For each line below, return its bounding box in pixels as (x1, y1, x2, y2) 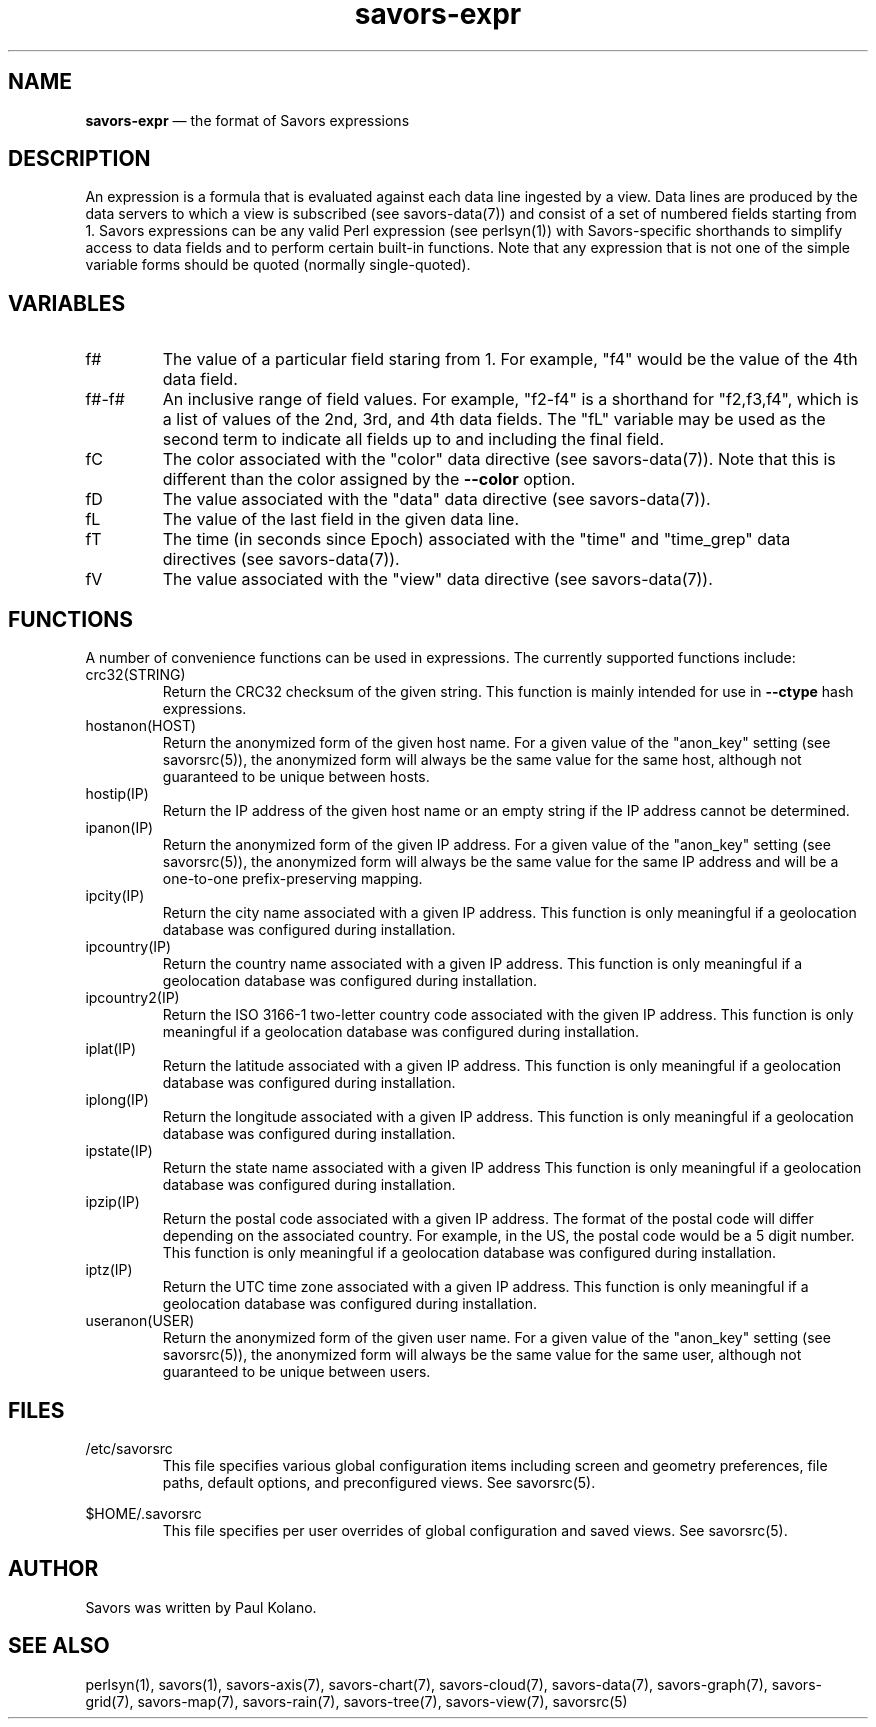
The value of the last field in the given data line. (162, 509, 520, 530)
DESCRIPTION (8, 146, 151, 172)
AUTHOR (8, 1556, 99, 1582)
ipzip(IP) (85, 1193, 140, 1211)
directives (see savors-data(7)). (162, 549, 400, 570)
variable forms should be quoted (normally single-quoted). (85, 256, 471, 274)
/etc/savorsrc (85, 1439, 173, 1457)
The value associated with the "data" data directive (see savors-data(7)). (162, 489, 711, 510)
